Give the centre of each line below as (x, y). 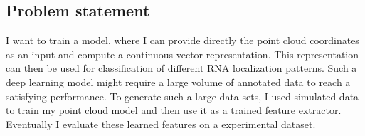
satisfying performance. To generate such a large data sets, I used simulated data (182, 96)
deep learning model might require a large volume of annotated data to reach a (178, 82)
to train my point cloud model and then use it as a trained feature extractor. (174, 110)
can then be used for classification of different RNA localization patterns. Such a (181, 68)
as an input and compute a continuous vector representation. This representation (182, 54)
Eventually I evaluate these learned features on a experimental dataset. (161, 124)
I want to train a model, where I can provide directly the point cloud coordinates (182, 40)
